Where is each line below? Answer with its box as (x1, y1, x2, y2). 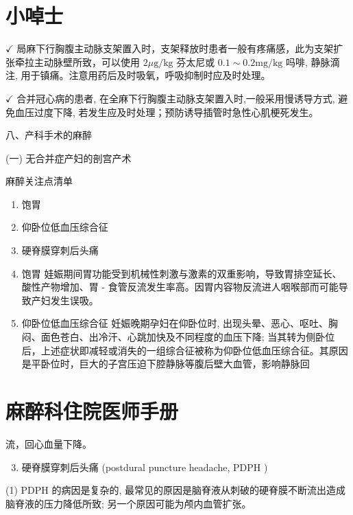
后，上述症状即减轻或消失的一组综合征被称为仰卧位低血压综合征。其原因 (21, 343, 348, 357)
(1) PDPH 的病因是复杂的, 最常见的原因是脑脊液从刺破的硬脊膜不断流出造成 (5, 483, 346, 497)
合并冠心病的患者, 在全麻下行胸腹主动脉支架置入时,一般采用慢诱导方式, (16, 91, 335, 105)
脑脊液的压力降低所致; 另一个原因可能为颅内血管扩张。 (5, 496, 252, 510)
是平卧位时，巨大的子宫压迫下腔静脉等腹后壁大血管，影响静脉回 (21, 356, 310, 371)
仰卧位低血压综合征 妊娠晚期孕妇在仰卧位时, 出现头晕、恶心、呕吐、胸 (21, 316, 339, 330)
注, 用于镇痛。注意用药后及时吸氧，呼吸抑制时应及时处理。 (5, 68, 271, 82)
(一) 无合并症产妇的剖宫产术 (5, 150, 132, 165)
